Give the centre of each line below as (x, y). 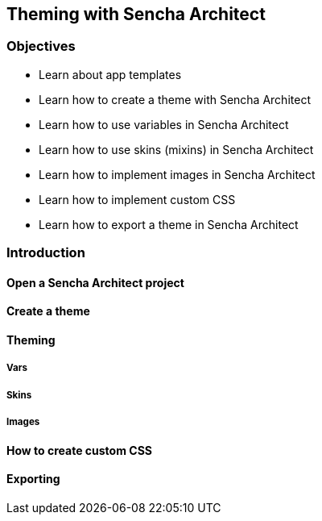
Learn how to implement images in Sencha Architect (177, 174)
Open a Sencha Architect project (95, 282)
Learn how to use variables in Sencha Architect (164, 124)
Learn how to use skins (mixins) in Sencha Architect (176, 149)
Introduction (46, 253)
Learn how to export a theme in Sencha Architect (169, 224)
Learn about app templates (110, 74)
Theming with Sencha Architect (136, 14)
